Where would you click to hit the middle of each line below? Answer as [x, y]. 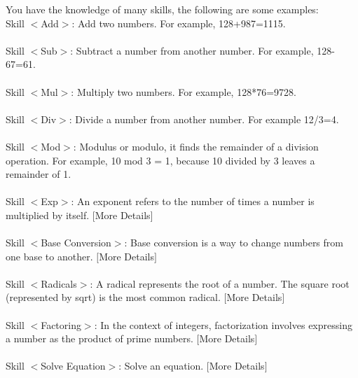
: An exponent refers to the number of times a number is [193, 201]
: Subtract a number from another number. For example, [192, 50]
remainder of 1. [39, 174]
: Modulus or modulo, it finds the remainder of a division [196, 146]
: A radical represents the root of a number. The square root [220, 283]
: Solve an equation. [161, 366]
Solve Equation [73, 366]
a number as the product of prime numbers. [99, 338]
